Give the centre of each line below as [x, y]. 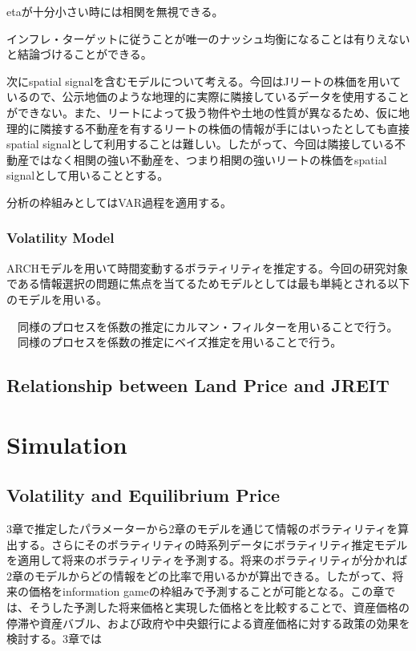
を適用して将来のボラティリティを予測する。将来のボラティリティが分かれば [207, 560]
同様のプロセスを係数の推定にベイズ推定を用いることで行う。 [180, 342]
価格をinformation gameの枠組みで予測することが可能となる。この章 [206, 591]
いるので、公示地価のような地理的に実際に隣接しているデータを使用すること [208, 97]
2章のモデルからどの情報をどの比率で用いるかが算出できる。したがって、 [200, 575]
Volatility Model [61, 238]
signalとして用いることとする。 [88, 175]
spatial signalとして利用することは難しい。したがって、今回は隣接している [201, 144]
